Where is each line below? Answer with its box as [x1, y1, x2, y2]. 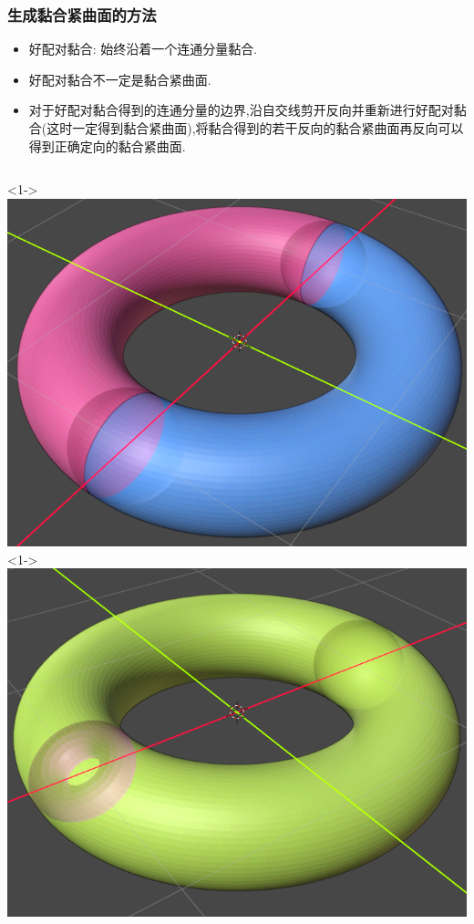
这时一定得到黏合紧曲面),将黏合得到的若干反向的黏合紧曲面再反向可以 [46, 119, 464, 137]
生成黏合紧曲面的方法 [7, 3, 157, 26]
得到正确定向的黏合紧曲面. [28, 136, 186, 155]
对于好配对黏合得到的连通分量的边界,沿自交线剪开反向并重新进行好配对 [28, 100, 454, 119]
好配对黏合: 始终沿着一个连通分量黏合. [28, 39, 258, 58]
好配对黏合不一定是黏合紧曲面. [28, 69, 211, 88]
